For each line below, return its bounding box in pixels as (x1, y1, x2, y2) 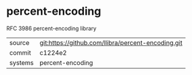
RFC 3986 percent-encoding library (6, 25, 97, 32)
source (9, 38, 29, 47)
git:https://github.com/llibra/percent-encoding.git (39, 38, 183, 47)
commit (9, 48, 31, 57)
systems (9, 58, 34, 67)
